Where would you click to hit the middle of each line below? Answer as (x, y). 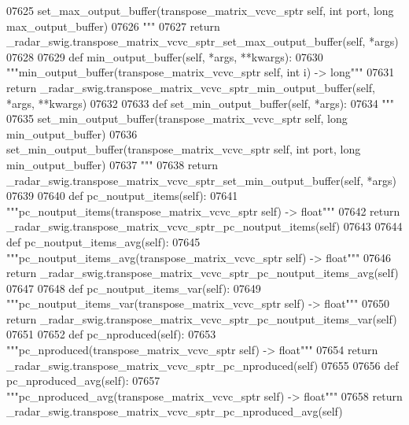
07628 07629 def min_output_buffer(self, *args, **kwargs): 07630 (165, 56)
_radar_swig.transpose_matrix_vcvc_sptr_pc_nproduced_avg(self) (175, 411)
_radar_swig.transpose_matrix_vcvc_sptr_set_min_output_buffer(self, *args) (201, 180)
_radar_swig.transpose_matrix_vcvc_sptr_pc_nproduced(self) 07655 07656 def (203, 365)
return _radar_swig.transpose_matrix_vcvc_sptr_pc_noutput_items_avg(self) (203, 273)
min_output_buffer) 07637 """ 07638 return (112, 164)
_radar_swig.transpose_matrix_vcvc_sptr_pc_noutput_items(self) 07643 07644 (204, 226)
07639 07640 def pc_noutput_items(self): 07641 (122, 196)
